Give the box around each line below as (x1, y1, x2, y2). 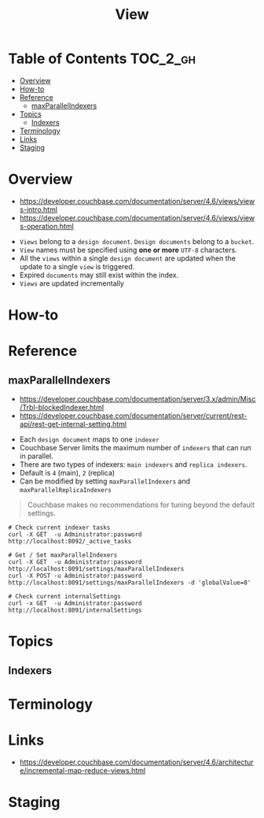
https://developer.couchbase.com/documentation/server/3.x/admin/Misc (19, 394, 256, 404)
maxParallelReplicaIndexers (19, 487, 112, 494)
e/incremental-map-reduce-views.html (19, 765, 146, 775)
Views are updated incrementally (19, 278, 124, 288)
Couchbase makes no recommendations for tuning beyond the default (27, 500, 255, 509)
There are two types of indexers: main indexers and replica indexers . (19, 460, 247, 469)
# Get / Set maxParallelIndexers (8, 551, 118, 560)
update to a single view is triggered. (19, 261, 135, 271)
